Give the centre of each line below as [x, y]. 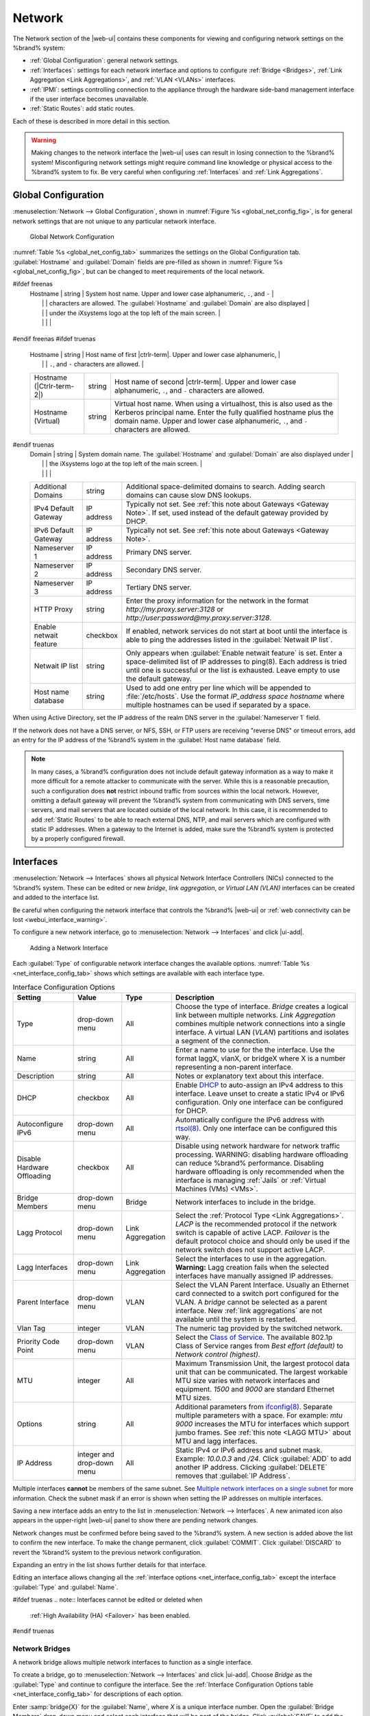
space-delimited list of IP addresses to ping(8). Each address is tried [236, 662]
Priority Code [38, 1342]
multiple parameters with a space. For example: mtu [259, 1415]
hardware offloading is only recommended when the [260, 1172]
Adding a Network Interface [69, 948]
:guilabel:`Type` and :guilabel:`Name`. [65, 1587]
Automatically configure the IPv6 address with [250, 1120]
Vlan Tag [31, 1328]
